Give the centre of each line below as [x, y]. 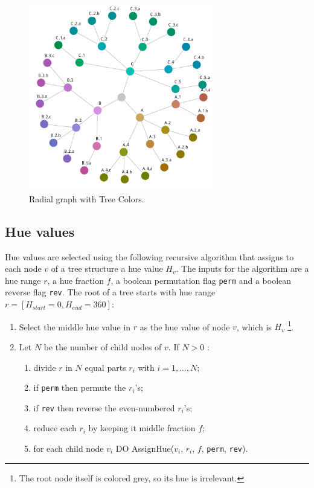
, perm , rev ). [225, 448]
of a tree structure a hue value [107, 268]
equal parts [105, 367]
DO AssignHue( [145, 448]
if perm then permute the [80, 387]
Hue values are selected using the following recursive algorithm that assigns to [149, 256]
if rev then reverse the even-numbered [104, 407]
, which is [254, 326]
